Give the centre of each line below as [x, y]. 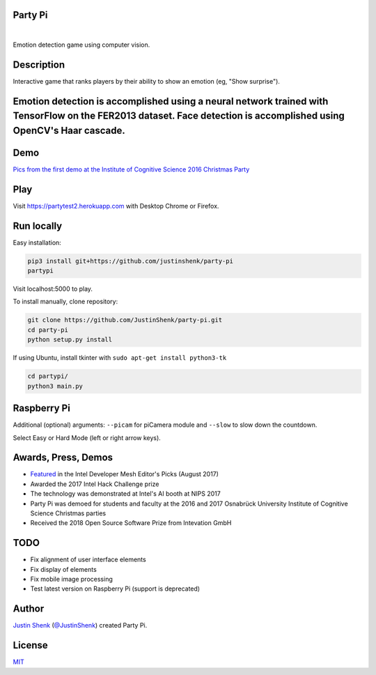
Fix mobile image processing [71, 579]
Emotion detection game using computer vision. [81, 45]
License [30, 645]
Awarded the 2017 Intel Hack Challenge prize [95, 484]
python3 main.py [55, 386]
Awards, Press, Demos [63, 458]
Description [39, 65]
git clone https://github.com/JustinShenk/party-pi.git [125, 320]
